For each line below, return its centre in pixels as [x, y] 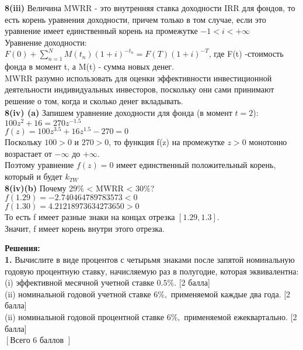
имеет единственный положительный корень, [196, 165]
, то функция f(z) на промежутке [167, 142]
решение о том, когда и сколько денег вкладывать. [94, 100]
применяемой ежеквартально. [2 [241, 317]
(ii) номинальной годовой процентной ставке [84, 317]
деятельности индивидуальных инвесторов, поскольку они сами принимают [140, 89]
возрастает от [28, 153]
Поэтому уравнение [39, 165]
